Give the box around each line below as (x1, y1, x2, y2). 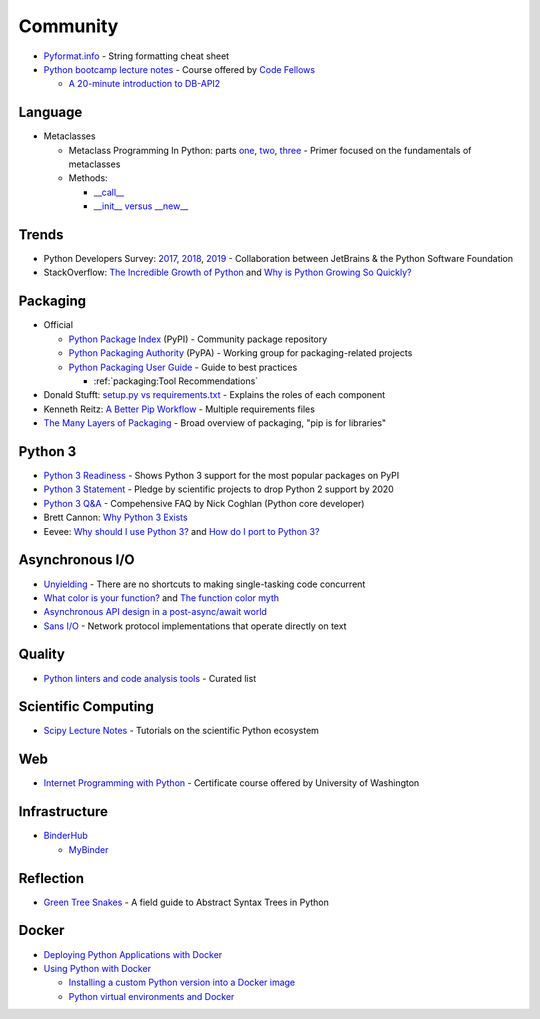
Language (18, 104, 83, 121)
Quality (18, 646, 65, 663)
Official (43, 319, 74, 331)
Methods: (68, 172, 109, 184)
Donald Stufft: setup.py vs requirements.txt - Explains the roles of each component (43, 389, 386, 401)
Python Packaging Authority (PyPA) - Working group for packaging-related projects (68, 347, 413, 359)
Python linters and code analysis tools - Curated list (43, 672, 257, 684)
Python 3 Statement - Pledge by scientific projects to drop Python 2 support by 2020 (43, 483, 394, 495)
